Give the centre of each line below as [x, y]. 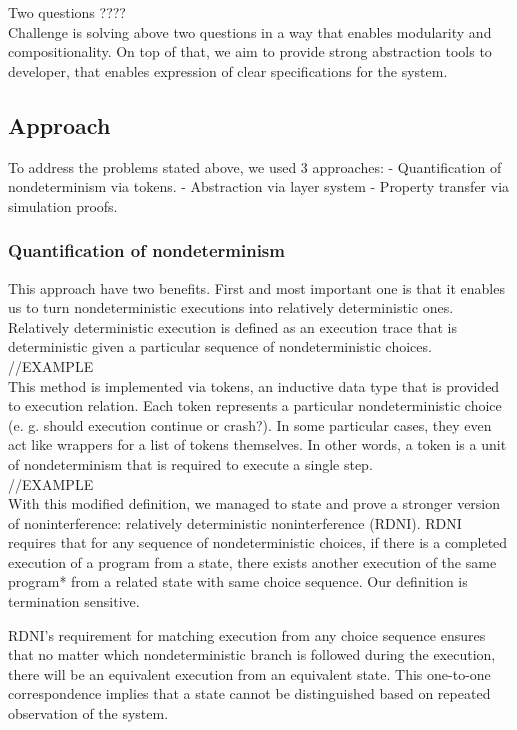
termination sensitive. [74, 601]
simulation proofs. [63, 205]
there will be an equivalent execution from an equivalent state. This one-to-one [249, 673]
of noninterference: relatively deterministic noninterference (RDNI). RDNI [235, 522]
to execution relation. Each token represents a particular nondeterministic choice [255, 405]
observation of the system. [88, 713]
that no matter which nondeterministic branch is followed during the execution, [252, 654]
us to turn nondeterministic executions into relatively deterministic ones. [231, 307]
